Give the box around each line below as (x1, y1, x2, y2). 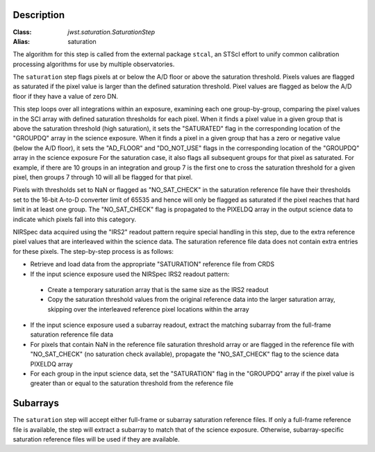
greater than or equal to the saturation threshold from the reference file (30, 379, 234, 387)
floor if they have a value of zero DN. (12, 92, 118, 100)
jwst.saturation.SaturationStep (67, 28, 156, 36)
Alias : (12, 37, 31, 45)
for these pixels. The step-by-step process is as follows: (12, 247, 174, 255)
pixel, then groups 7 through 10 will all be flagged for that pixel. (12, 172, 193, 181)
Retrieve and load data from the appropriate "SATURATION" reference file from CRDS (30, 260, 275, 268)
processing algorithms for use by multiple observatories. (12, 60, 175, 68)
